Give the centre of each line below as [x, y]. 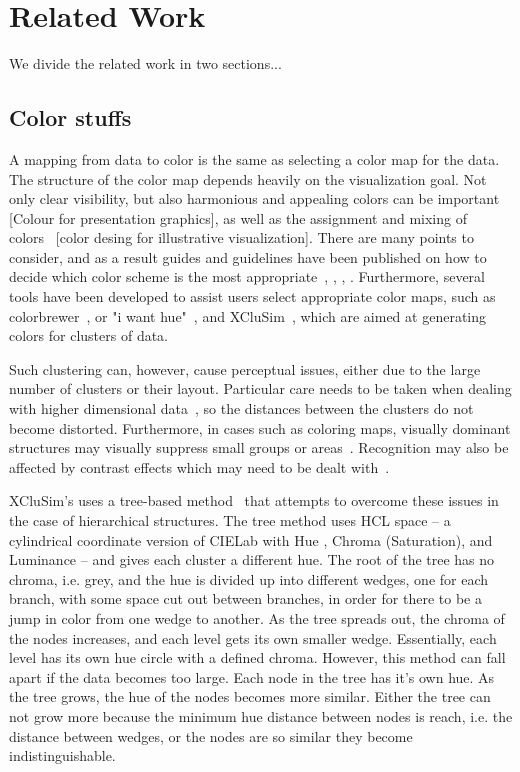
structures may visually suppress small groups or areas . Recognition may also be [259, 447]
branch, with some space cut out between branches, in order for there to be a [245, 598]
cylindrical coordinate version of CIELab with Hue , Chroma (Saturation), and [251, 539]
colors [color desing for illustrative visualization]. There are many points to [241, 237]
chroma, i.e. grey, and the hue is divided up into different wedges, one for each [249, 578]
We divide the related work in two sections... [145, 63]
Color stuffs [70, 117]
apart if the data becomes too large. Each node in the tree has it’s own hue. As [252, 676]
